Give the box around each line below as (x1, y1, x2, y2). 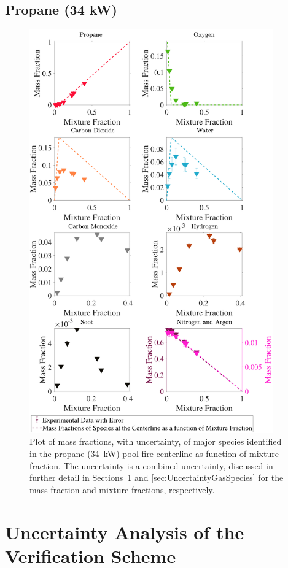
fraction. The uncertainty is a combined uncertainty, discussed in (29, 459, 273, 472)
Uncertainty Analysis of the (5, 519, 244, 544)
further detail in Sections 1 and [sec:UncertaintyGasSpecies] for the (29, 471, 284, 484)
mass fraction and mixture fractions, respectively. (29, 483, 215, 496)
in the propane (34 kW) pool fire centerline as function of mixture (29, 447, 279, 459)
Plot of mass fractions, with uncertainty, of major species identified (29, 435, 282, 448)
